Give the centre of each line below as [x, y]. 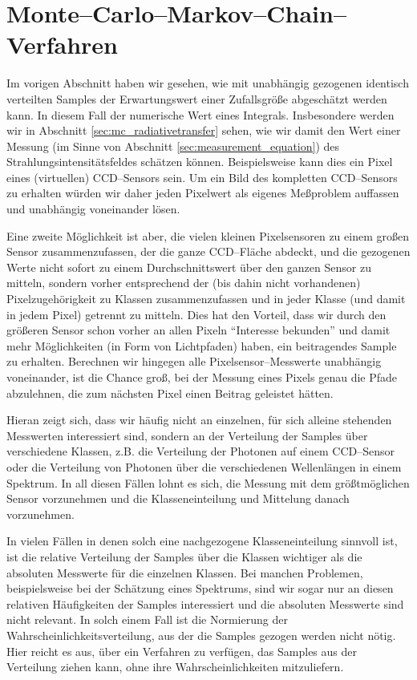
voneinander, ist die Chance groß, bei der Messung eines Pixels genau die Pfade [202, 377]
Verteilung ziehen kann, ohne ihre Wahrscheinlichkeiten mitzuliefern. [175, 667]
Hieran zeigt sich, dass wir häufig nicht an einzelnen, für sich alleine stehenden [199, 420]
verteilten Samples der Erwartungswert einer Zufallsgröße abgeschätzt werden [197, 98]
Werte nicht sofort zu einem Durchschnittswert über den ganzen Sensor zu [189, 267]
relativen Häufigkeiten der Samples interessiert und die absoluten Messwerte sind [205, 603]
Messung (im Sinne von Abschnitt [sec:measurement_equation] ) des [173, 146]
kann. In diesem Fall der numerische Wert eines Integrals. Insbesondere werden [200, 114]
